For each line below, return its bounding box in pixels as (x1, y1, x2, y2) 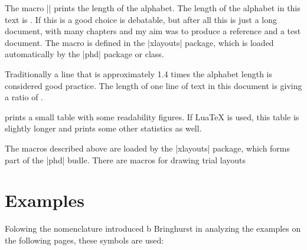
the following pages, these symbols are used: (5, 233, 164, 246)
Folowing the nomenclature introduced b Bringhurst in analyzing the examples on (5, 222, 301, 235)
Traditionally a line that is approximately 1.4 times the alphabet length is (5, 67, 273, 80)
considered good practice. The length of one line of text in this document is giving (5, 79, 302, 91)
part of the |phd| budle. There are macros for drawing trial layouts (5, 153, 246, 166)
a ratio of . (5, 91, 43, 103)
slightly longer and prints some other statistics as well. (5, 122, 202, 134)
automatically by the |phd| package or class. (5, 48, 164, 60)
